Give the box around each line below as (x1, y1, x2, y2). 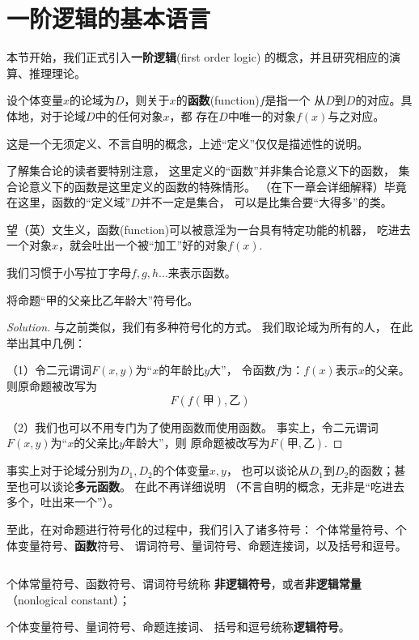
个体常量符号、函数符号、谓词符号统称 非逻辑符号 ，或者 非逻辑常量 (6, 575, 362, 592)
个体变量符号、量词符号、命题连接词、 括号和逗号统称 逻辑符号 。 (6, 618, 350, 635)
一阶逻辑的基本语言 (6, 2, 211, 35)
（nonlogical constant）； (6, 591, 130, 608)
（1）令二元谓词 (6, 361, 91, 378)
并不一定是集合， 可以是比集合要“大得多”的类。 (139, 194, 392, 211)
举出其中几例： (6, 334, 86, 351)
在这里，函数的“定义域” (6, 194, 131, 211)
